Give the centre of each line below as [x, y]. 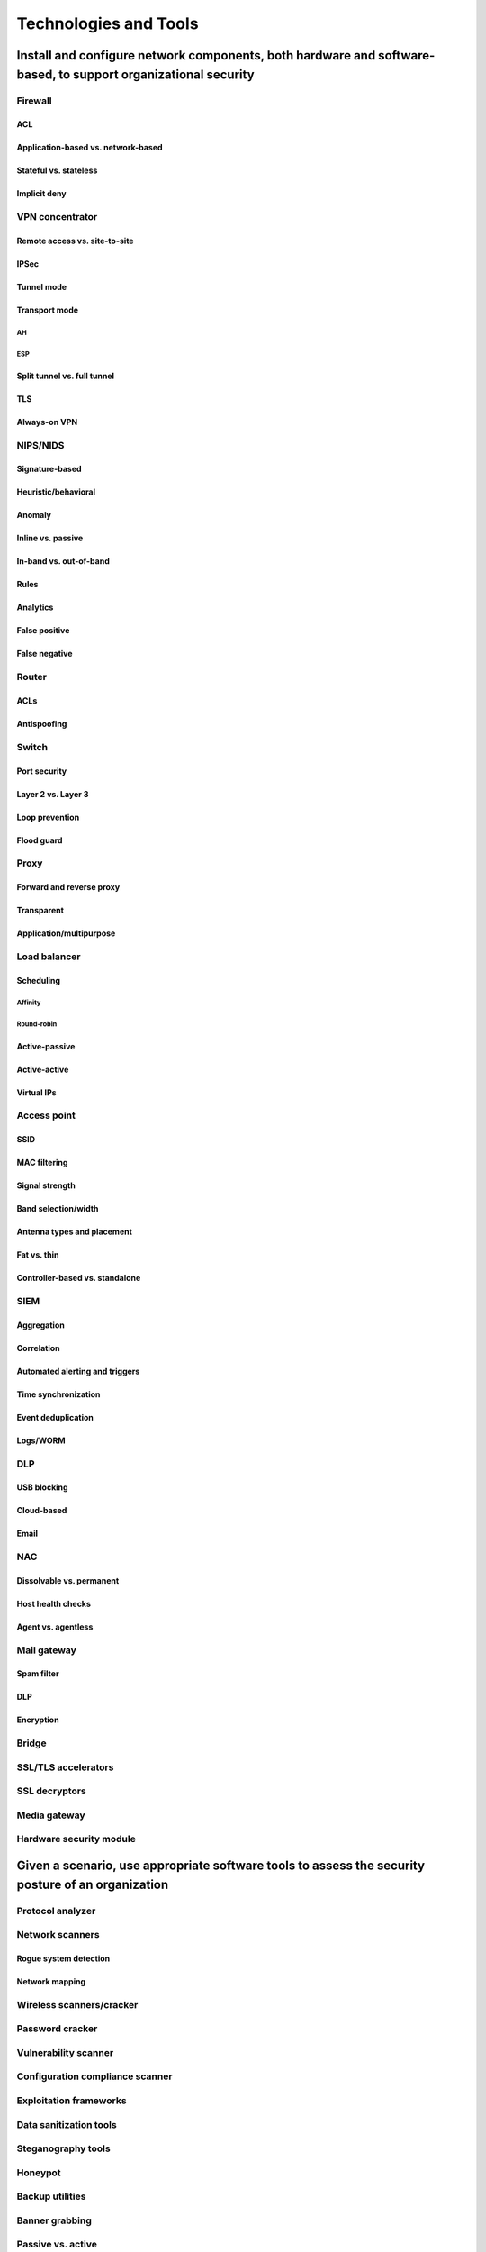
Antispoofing [42, 723]
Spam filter [38, 1674]
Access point [46, 1115]
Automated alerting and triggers [78, 1371]
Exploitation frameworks [72, 2101]
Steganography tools [64, 2148]
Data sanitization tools [67, 2124]
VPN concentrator [57, 217]
